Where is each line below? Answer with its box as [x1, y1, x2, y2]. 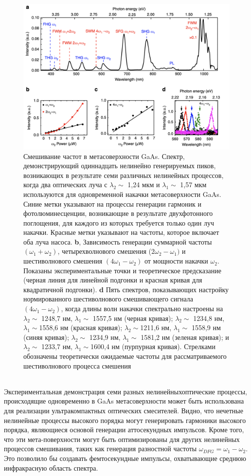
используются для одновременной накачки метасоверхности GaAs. [23, 189, 221, 199]
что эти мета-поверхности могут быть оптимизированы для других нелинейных [4, 434, 240, 444]
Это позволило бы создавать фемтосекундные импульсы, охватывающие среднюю [4, 453, 247, 463]
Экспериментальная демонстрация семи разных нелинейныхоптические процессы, [4, 386, 247, 396]
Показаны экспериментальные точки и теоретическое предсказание [23, 265, 221, 275]
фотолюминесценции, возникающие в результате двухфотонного [23, 208, 213, 218]
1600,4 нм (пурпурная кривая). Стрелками [90, 341, 215, 352]
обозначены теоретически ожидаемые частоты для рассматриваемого [23, 351, 227, 361]
